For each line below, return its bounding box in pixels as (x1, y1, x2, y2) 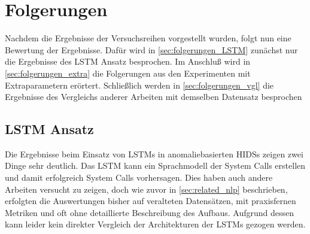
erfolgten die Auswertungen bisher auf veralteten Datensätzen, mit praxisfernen (5, 195, 296, 207)
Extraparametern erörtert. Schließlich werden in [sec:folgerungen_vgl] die (5, 78, 274, 91)
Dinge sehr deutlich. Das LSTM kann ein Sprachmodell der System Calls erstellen (5, 159, 306, 172)
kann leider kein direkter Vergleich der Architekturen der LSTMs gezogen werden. (5, 218, 306, 230)
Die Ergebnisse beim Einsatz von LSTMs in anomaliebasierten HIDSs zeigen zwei (5, 147, 303, 160)
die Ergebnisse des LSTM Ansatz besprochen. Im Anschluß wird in (5, 55, 251, 68)
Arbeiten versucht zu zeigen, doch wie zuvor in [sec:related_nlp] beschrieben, (5, 183, 288, 195)
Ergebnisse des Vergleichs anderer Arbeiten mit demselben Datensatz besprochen (5, 90, 302, 103)
